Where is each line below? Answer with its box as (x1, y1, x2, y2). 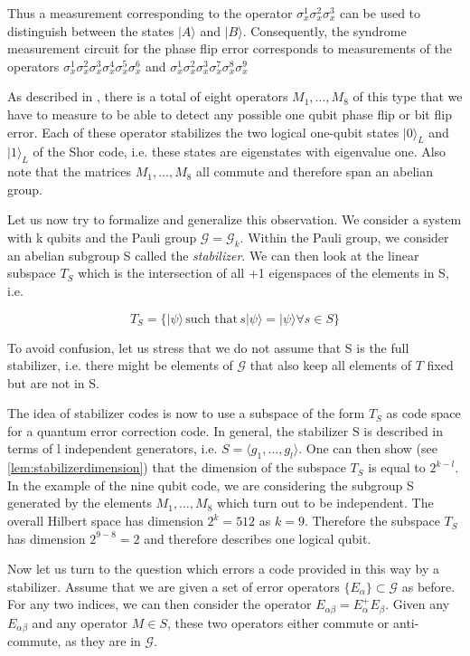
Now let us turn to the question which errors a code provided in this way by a (7, 559, 440, 578)
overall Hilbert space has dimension (7, 511, 203, 530)
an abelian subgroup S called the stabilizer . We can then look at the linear (7, 245, 419, 264)
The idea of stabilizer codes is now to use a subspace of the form (7, 404, 365, 423)
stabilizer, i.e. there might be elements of (7, 356, 233, 375)
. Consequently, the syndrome (242, 21, 407, 40)
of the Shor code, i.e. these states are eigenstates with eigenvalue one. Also (33, 142, 446, 161)
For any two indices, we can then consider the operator (7, 594, 312, 613)
